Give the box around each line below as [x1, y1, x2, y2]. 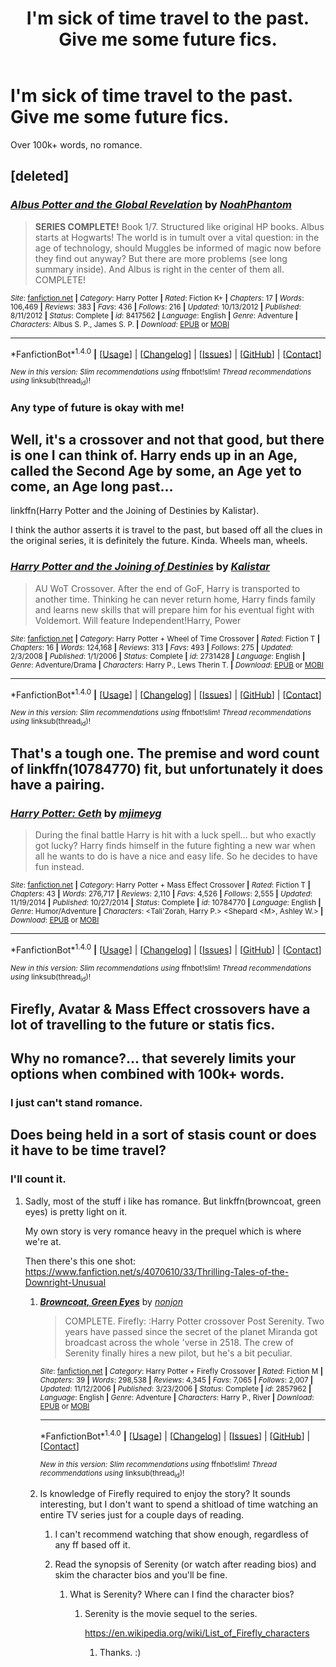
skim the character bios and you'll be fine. [54, 1568, 228, 1581]
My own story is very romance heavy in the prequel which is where [24, 1225, 302, 1237]
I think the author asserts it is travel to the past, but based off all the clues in [10, 524, 323, 536]
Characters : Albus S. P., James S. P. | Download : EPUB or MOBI [10, 319, 230, 329]
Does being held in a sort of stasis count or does [10, 1127, 317, 1144]
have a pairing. [10, 777, 105, 794]
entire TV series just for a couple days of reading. [39, 1508, 245, 1521]
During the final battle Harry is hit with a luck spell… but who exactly [34, 829, 317, 841]
